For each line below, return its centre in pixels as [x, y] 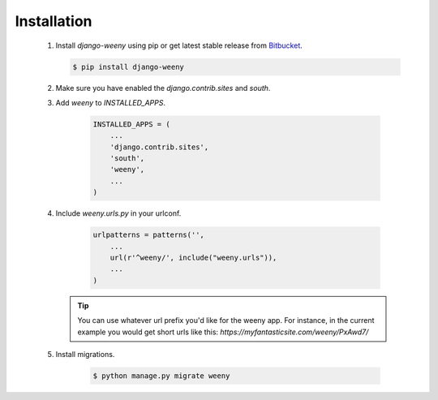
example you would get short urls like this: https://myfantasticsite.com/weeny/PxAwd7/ [223, 332]
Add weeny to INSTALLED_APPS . [111, 102]
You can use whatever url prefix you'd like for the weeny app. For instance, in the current [226, 320]
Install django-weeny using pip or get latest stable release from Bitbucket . [179, 45]
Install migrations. [85, 354]
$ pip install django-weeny [128, 67]
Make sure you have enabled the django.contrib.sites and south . [163, 88]
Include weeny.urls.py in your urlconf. [118, 213]
